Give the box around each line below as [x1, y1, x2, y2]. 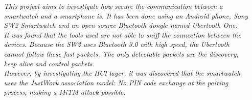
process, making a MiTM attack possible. [4, 87, 126, 97]
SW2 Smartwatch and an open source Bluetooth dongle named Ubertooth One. [4, 20, 238, 30]
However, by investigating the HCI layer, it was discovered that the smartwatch [4, 68, 241, 78]
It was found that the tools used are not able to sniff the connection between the [4, 29, 241, 40]
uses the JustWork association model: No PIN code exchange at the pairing [4, 77, 229, 87]
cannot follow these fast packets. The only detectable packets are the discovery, [4, 48, 239, 59]
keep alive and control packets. [4, 58, 94, 68]
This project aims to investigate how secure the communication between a [4, 1, 223, 11]
